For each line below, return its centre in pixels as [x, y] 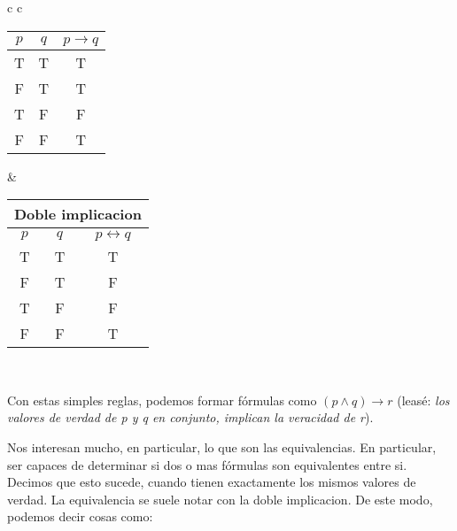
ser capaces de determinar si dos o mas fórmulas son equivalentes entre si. [207, 464]
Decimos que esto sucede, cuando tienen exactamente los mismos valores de [212, 482]
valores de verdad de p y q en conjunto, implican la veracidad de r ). [190, 417]
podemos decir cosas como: [80, 516]
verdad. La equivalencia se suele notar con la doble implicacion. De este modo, [220, 499]
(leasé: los [423, 400]
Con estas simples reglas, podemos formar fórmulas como [162, 400]
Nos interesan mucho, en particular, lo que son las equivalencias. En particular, [222, 446]
